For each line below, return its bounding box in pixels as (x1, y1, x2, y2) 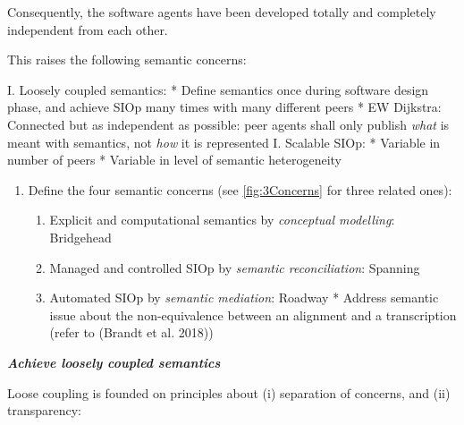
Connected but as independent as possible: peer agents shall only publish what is (7, 115, 450, 133)
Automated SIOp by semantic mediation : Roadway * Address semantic (49, 288, 439, 307)
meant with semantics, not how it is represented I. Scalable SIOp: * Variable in (7, 132, 441, 151)
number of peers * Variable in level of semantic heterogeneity (7, 150, 342, 169)
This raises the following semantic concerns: (7, 50, 247, 69)
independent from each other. (7, 20, 168, 38)
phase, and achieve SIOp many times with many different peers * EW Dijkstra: (7, 98, 442, 116)
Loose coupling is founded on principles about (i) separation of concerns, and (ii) (7, 383, 451, 402)
